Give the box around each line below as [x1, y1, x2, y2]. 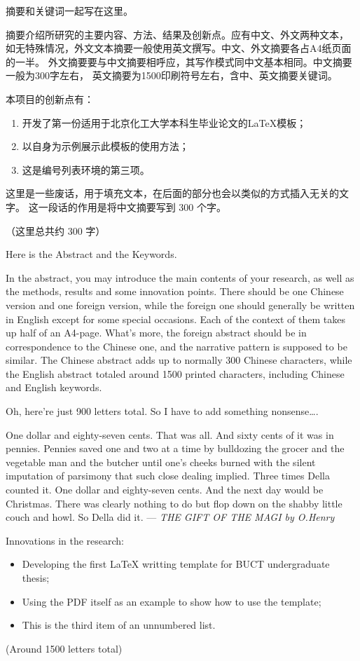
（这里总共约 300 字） [6, 223, 106, 238]
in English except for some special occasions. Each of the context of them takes [6, 311, 346, 326]
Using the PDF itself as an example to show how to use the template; [22, 594, 321, 608]
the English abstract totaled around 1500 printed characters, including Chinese [6, 366, 345, 381]
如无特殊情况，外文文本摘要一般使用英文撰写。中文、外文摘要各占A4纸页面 [6, 41, 352, 55]
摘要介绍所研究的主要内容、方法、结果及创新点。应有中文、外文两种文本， [6, 27, 349, 41]
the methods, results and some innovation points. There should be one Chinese [6, 284, 344, 299]
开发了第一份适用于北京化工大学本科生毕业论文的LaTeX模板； [22, 115, 307, 130]
